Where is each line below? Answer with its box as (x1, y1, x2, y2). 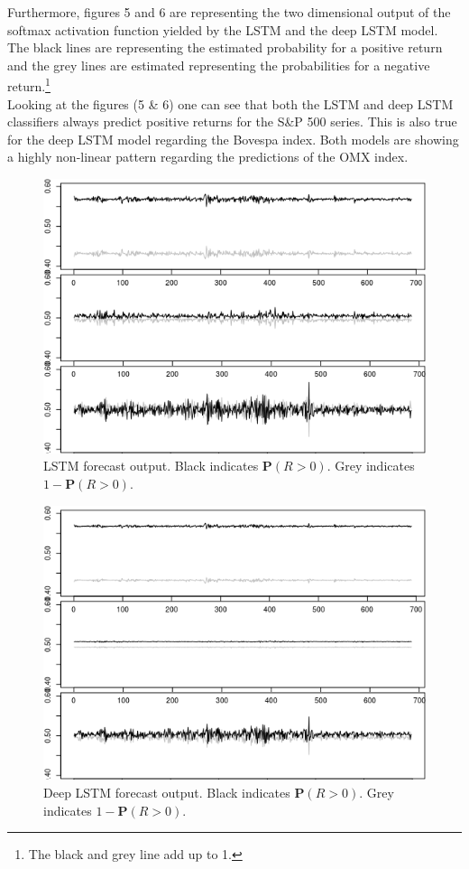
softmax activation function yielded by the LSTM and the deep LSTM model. (7, 20, 438, 39)
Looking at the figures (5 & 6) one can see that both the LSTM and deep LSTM (7, 94, 454, 113)
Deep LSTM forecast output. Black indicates (43, 783, 290, 802)
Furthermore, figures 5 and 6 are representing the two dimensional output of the (7, 3, 451, 21)
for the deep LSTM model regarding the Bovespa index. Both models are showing (7, 129, 459, 148)
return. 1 (7, 74, 51, 96)
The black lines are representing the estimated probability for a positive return (7, 38, 443, 57)
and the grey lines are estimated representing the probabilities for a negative (7, 55, 430, 74)
